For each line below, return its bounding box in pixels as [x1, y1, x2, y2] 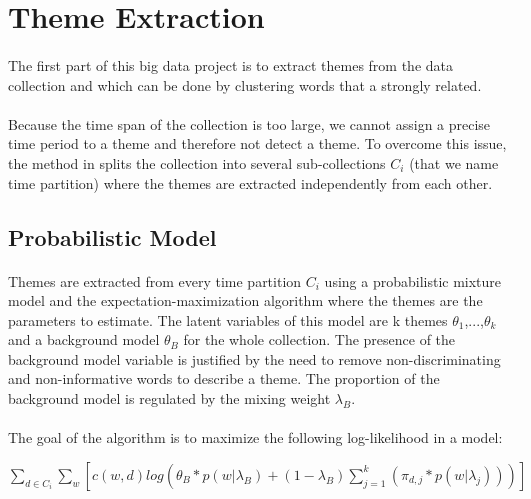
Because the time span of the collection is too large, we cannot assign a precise [8, 113, 491, 134]
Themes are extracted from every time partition [8, 270, 302, 291]
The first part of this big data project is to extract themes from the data [8, 54, 453, 75]
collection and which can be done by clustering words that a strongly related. [8, 74, 482, 95]
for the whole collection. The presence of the [183, 329, 456, 350]
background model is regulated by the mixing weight [8, 388, 331, 409]
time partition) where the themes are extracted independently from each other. [8, 172, 493, 193]
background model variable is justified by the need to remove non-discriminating [8, 348, 501, 369]
